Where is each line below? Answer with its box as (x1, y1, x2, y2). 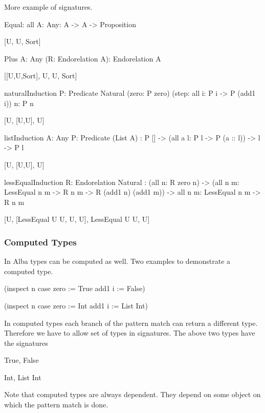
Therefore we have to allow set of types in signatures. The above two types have (4, 327, 255, 338)
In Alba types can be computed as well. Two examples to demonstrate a (4, 256, 231, 266)
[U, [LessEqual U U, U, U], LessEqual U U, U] (4, 214, 150, 224)
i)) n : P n (4, 97, 34, 108)
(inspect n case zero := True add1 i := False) (4, 283, 145, 294)
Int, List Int (4, 371, 41, 382)
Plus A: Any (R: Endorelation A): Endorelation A (4, 53, 161, 64)
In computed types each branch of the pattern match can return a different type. (4, 317, 258, 328)
